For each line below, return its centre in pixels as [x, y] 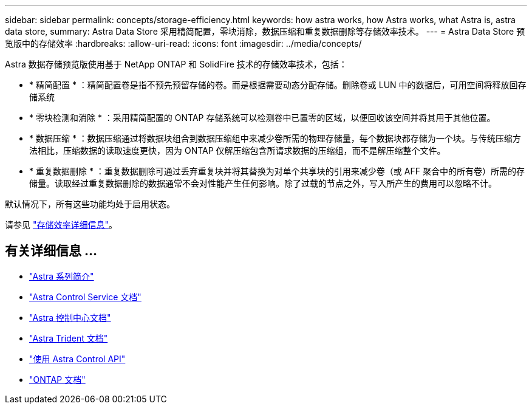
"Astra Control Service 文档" [85, 297]
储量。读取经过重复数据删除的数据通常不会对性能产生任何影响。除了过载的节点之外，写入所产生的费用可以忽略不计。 [263, 183]
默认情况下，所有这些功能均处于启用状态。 [90, 204]
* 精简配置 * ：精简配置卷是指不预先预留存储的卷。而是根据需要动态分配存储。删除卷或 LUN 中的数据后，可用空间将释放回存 [278, 85]
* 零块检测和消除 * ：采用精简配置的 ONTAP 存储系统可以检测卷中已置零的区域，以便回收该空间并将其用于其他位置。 [262, 118]
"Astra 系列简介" [62, 276]
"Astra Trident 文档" [69, 338]
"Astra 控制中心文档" [70, 317]
